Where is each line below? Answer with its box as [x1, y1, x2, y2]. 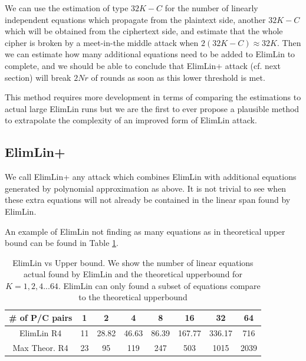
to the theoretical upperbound [78, 291, 187, 303]
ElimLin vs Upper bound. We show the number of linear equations [12, 256, 254, 268]
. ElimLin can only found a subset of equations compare [58, 279, 261, 291]
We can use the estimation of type [5, 2, 129, 14]
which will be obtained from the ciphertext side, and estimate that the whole [5, 25, 283, 37]
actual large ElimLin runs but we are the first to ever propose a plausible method [5, 102, 300, 114]
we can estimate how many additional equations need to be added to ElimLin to [5, 48, 295, 60]
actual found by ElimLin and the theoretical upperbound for [24, 268, 242, 280]
